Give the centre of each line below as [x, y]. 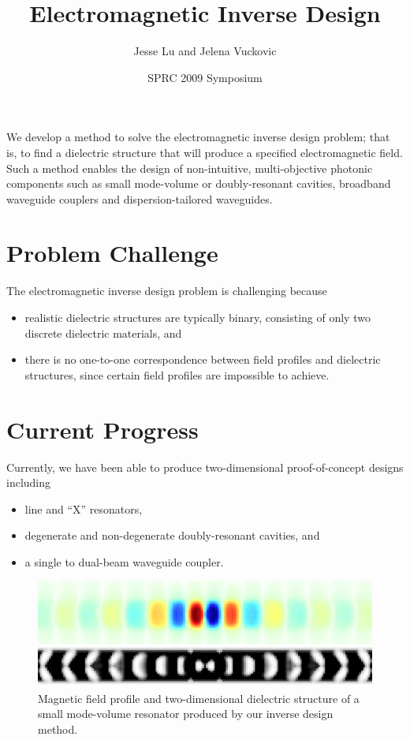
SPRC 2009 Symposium [205, 77]
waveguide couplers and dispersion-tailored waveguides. [140, 198]
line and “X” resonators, [84, 508]
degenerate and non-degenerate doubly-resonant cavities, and [172, 535]
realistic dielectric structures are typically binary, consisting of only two [198, 317]
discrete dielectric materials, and [103, 333]
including [29, 482]
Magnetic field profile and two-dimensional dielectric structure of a [199, 698]
